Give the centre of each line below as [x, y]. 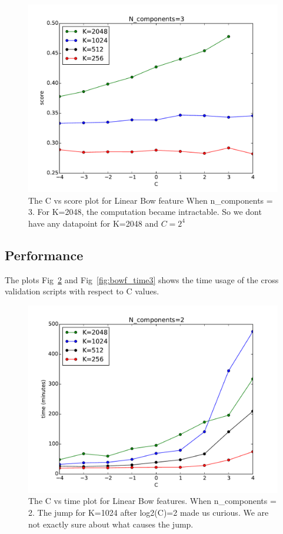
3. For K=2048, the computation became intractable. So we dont [145, 212]
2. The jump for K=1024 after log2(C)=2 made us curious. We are [149, 512]
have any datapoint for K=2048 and [93, 223]
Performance [44, 255]
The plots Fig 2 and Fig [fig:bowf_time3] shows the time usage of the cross [142, 279]
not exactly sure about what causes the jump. [111, 524]
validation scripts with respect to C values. [82, 291]
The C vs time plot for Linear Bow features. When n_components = [152, 501]
